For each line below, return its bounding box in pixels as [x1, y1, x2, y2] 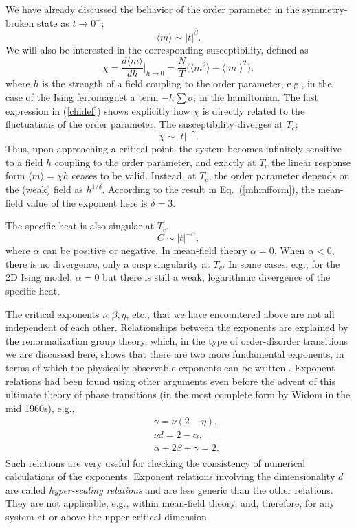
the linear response [271, 154, 351, 169]
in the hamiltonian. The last [199, 89, 318, 104]
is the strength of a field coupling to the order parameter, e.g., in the [42, 76, 332, 91]
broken [5, 15, 34, 30]
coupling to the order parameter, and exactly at [54, 154, 256, 169]
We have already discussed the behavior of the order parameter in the [5, 2, 300, 16]
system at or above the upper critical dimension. [5, 509, 210, 523]
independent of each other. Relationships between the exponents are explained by [5, 320, 348, 334]
